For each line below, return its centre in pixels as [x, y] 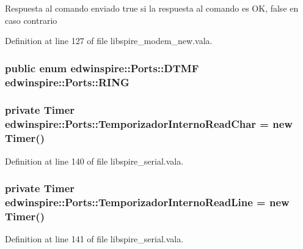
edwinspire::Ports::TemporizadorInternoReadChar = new [149, 124]
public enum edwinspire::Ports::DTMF [102, 68]
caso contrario [31, 20]
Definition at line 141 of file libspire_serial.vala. [94, 239]
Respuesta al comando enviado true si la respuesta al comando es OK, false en [152, 8]
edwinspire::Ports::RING [67, 82]
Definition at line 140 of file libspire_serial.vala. [94, 161]
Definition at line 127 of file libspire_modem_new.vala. [109, 41]
